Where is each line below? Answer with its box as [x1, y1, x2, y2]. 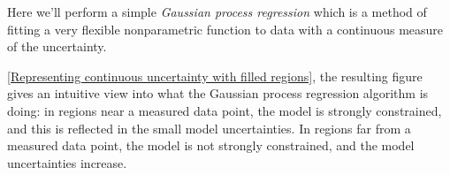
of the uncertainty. [7, 37, 107, 56]
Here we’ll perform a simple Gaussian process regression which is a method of [7, 3, 427, 20]
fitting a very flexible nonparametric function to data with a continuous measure [7, 19, 444, 38]
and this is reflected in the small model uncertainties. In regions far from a [7, 118, 411, 137]
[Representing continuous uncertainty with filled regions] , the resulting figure [7, 66, 423, 85]
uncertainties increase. [7, 153, 127, 171]
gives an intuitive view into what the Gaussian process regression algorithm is [7, 84, 429, 103]
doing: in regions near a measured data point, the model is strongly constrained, [7, 101, 442, 119]
